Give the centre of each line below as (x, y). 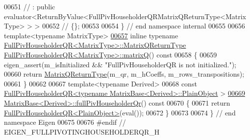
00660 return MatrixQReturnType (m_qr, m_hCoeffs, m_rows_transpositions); (124, 74)
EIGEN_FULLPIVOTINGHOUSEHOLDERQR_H (82, 131)
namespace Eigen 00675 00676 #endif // (65, 122)
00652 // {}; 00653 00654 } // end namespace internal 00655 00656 (144, 26)
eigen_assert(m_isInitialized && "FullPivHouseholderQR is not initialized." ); (120, 64)
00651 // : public (30, 6)
